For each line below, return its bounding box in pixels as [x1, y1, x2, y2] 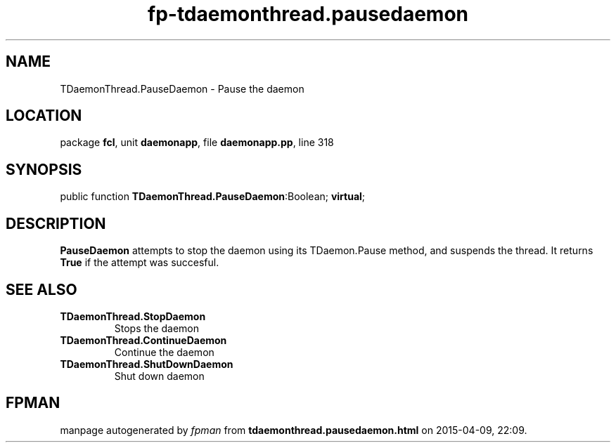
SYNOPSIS [6, 160, 82, 178]
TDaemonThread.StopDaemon [60, 310, 206, 322]
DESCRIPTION [6, 214, 106, 232]
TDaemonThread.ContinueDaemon [60, 334, 227, 346]
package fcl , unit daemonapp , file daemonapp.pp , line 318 [60, 136, 334, 149]
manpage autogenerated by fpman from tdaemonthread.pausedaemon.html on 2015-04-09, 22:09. [60, 423, 527, 436]
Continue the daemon [114, 345, 214, 358]
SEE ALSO [6, 280, 77, 298]
